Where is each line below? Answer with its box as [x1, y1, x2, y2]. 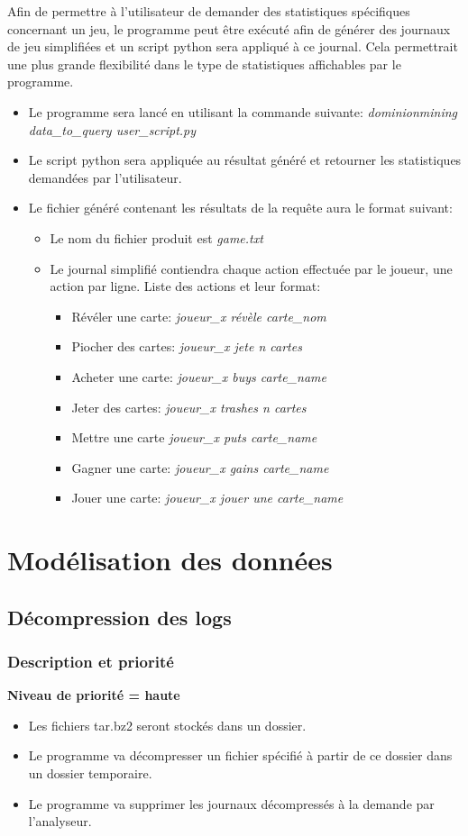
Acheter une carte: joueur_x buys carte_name [71, 367, 326, 386]
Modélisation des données [7, 541, 333, 578]
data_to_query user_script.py [28, 120, 197, 139]
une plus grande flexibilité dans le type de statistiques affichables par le [7, 54, 401, 73]
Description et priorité [7, 650, 174, 672]
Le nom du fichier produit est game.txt [50, 228, 263, 247]
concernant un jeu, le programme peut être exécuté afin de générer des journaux [7, 19, 451, 38]
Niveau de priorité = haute [7, 686, 180, 704]
